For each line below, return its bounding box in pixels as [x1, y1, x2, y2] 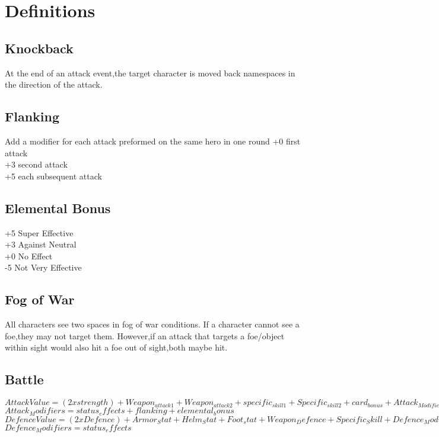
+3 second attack [5, 158, 68, 171]
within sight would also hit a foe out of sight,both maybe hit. [5, 341, 228, 354]
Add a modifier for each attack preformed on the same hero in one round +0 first [5, 134, 301, 147]
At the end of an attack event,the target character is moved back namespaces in [5, 66, 295, 79]
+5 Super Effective [5, 226, 74, 239]
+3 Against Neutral [5, 238, 77, 250]
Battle [5, 370, 44, 388]
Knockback [5, 38, 74, 57]
